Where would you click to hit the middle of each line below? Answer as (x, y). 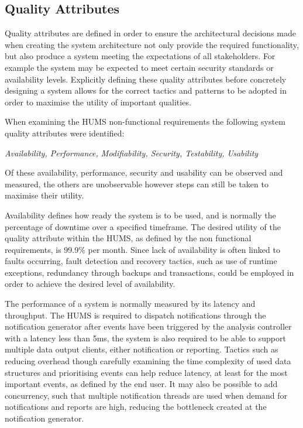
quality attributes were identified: (65, 133)
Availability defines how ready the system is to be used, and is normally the (140, 215)
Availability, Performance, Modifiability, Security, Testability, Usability (132, 153)
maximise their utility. (44, 195)
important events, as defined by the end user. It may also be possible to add (141, 384)
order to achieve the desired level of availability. (90, 284)
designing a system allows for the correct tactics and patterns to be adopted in (146, 90)
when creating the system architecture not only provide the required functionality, (152, 44)
